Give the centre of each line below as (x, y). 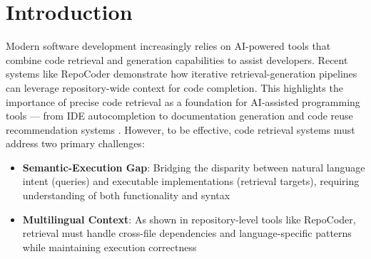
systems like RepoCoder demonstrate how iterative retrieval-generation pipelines (182, 74)
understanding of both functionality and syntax (126, 195)
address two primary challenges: (75, 143)
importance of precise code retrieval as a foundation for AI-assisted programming (183, 101)
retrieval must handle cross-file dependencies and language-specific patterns (187, 233)
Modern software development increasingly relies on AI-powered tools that (168, 46)
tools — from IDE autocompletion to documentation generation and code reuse (179, 116)
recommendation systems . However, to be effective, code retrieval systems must (181, 129)
